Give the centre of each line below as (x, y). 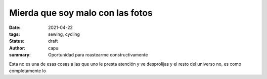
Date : (15, 27)
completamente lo (28, 71)
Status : (17, 41)
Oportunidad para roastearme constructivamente (98, 55)
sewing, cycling (64, 34)
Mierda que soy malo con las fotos (81, 13)
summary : (20, 55)
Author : (17, 48)
